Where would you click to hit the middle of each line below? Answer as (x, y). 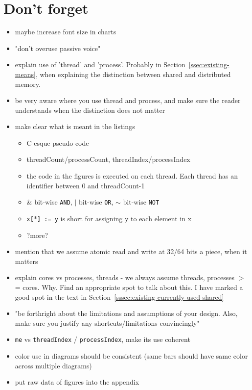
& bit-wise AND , (49, 202)
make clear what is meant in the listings (75, 126)
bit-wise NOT (141, 202)
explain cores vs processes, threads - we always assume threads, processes (125, 277)
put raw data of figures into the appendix (77, 382)
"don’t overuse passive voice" (58, 48)
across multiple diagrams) (53, 365)
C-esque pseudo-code (58, 143)
